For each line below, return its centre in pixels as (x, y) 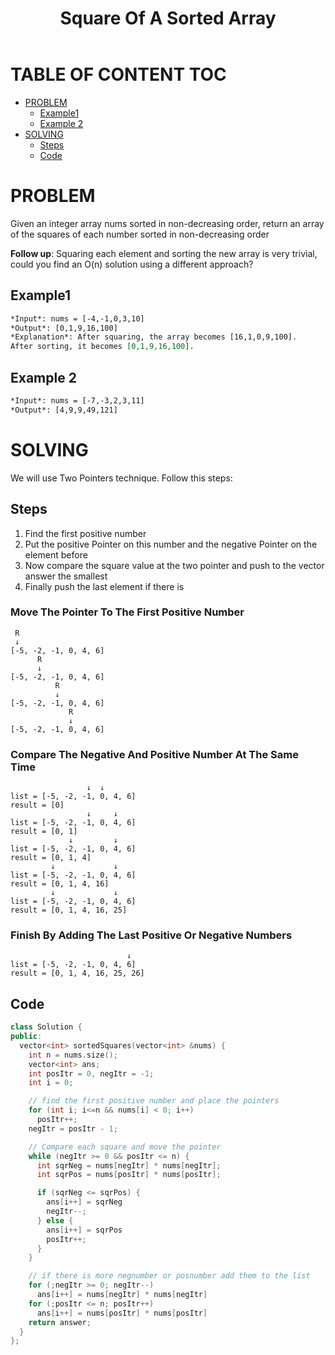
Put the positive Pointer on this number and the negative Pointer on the (171, 544)
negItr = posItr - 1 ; (73, 1128)
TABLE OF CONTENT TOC (118, 74)
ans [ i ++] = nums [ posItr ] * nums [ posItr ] (122, 1313)
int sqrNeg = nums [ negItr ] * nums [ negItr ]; (129, 1165)
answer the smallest (66, 576)
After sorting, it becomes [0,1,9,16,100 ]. (102, 347)
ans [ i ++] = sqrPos (84, 1230)
